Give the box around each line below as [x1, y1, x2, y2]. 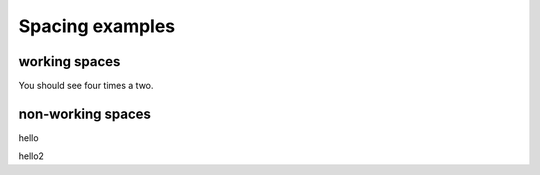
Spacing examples [18, 15, 176, 37]
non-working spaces [18, 105, 152, 122]
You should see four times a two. [18, 80, 154, 92]
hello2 [18, 150, 45, 162]
